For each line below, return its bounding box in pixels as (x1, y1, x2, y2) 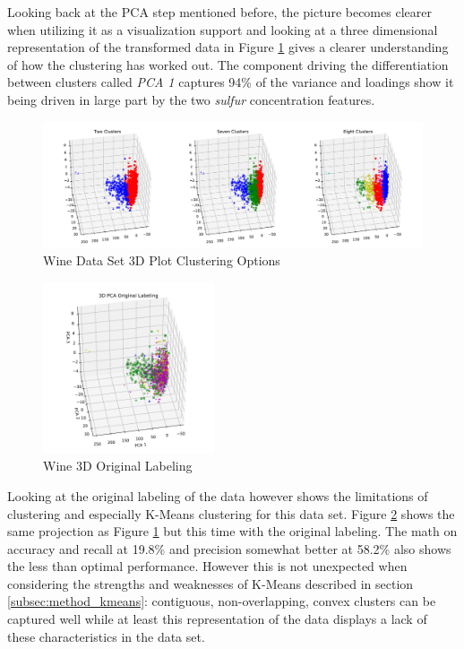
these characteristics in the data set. (7, 627, 205, 645)
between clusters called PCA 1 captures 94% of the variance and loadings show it (7, 73, 454, 91)
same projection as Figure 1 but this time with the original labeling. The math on (7, 522, 458, 541)
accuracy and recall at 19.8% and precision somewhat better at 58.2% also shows (7, 539, 451, 558)
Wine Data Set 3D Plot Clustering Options (43, 251, 280, 270)
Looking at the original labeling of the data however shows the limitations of (7, 486, 428, 505)
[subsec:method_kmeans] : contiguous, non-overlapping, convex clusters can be (7, 592, 436, 610)
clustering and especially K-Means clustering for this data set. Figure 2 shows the (7, 504, 455, 523)
